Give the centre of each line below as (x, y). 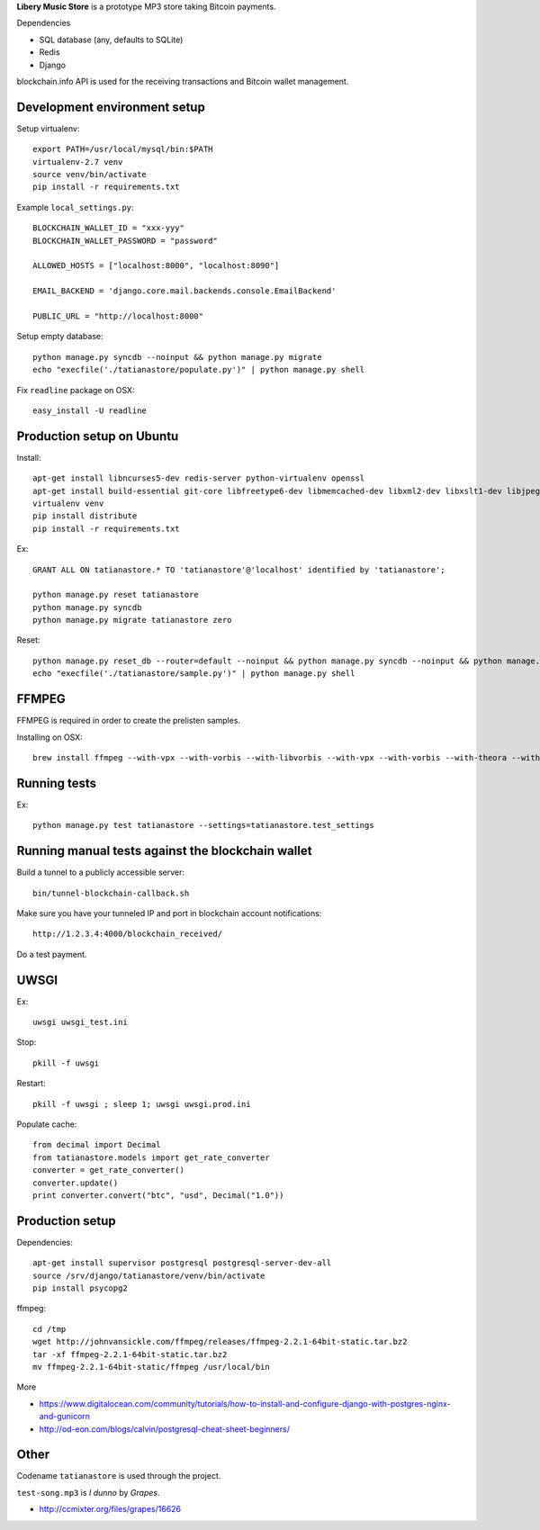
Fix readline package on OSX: (76, 390)
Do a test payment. (52, 954)
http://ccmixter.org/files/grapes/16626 (110, 1509)
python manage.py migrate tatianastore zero (133, 620)
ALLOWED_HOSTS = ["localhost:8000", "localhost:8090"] (156, 266)
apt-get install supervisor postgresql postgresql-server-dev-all (182, 1263)
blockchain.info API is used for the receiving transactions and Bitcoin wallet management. (183, 81)
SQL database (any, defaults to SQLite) (111, 40)
